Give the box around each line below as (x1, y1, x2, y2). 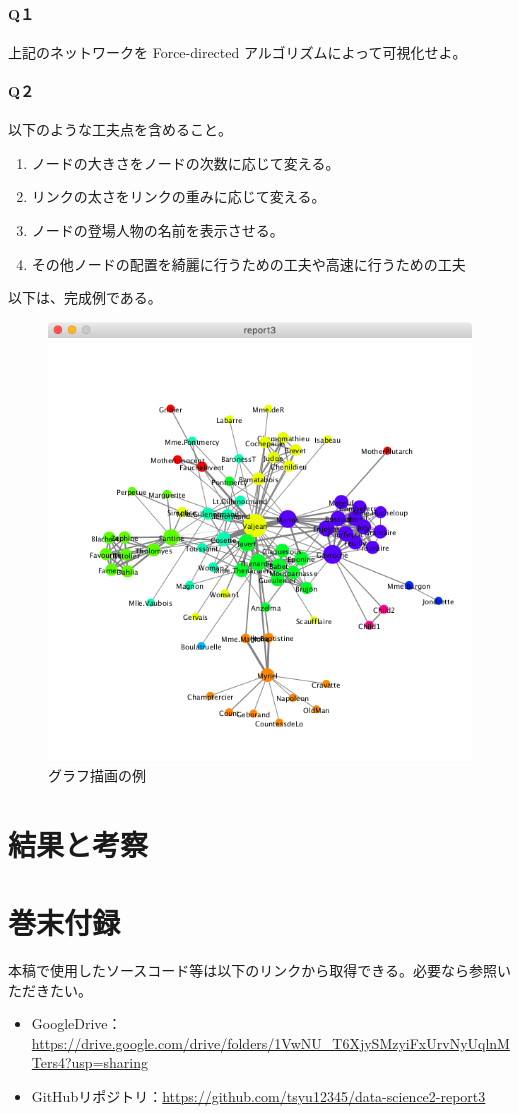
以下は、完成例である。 (8, 287, 162, 308)
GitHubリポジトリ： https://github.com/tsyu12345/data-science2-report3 (31, 1085, 486, 1106)
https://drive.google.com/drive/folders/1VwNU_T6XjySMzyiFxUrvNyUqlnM (31, 1032, 510, 1053)
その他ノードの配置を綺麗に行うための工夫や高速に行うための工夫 (31, 253, 466, 274)
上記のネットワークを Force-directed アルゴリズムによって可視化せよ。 (8, 41, 467, 62)
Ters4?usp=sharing (31, 1052, 149, 1073)
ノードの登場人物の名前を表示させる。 (31, 219, 284, 240)
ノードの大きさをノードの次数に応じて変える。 (31, 152, 340, 173)
